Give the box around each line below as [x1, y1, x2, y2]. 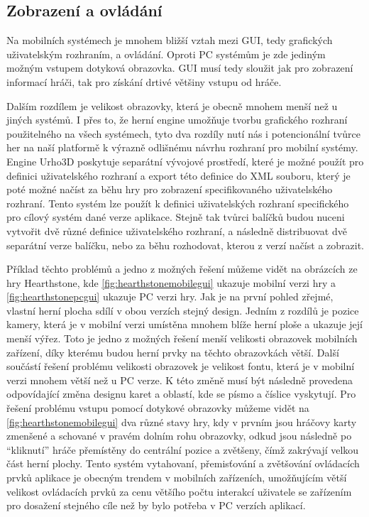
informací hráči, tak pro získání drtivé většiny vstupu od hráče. [6, 74, 282, 89]
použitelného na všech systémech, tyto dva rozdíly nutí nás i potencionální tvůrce [6, 126, 360, 141]
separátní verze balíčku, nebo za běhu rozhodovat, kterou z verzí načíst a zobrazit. [6, 237, 364, 252]
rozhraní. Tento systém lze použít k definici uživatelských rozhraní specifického [6, 195, 349, 210]
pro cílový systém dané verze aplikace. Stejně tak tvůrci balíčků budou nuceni [6, 209, 345, 224]
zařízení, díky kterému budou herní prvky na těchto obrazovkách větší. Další [6, 344, 339, 359]
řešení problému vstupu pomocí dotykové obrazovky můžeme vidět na [6, 401, 309, 415]
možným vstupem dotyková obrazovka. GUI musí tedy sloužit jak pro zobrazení [6, 60, 353, 75]
